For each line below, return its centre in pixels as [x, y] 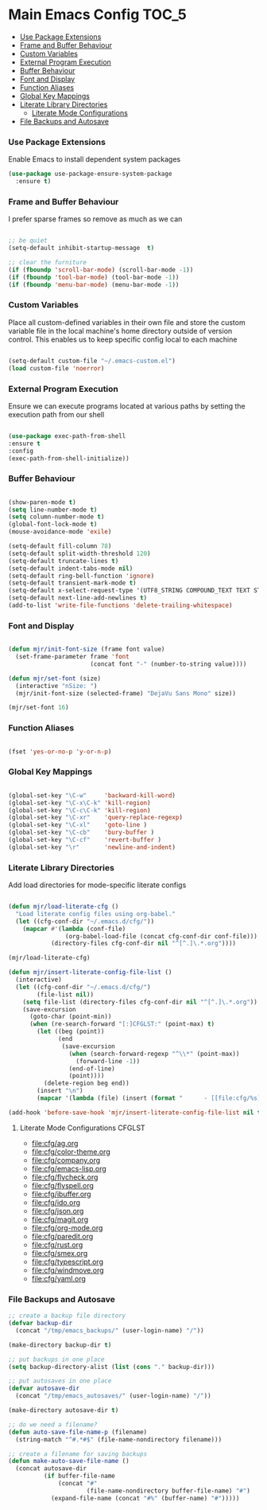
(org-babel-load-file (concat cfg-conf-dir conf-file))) [161, 936]
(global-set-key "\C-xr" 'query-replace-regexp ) [95, 818]
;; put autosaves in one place [60, 1381]
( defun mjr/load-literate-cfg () [64, 907]
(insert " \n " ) [60, 1091]
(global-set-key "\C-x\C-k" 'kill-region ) [79, 803]
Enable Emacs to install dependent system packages [95, 159]
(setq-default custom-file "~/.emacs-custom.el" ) [92, 361]
